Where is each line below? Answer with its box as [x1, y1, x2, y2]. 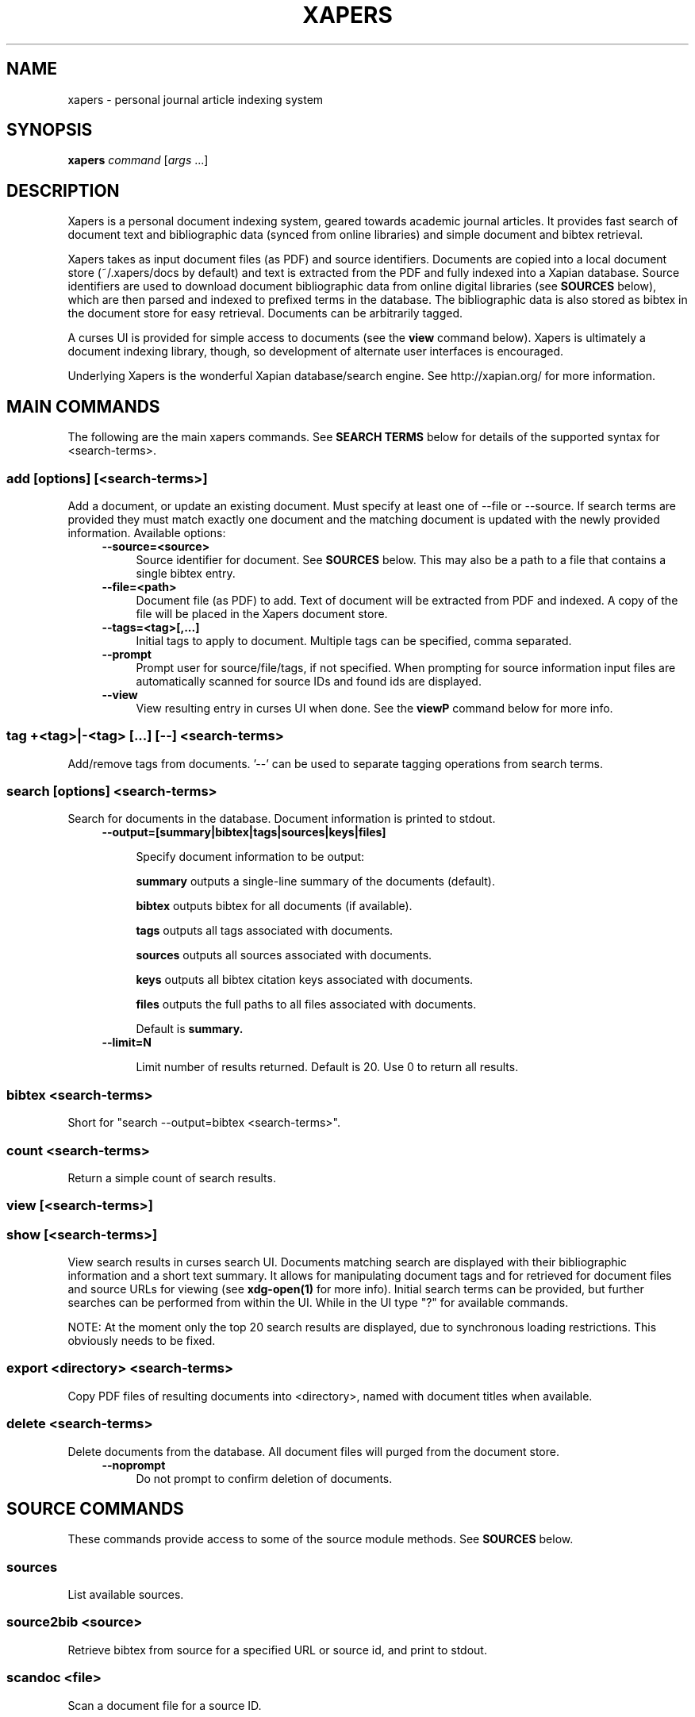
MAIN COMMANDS [6, 396, 160, 417]
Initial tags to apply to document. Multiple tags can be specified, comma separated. [136, 633, 572, 647]
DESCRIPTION [6, 180, 120, 201]
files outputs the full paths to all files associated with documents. [136, 997, 477, 1012]
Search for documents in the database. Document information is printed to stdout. [67, 812, 496, 826]
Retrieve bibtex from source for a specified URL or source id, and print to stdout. [67, 1642, 487, 1657]
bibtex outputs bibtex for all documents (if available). [136, 899, 413, 913]
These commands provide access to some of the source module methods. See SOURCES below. [67, 1532, 574, 1546]
